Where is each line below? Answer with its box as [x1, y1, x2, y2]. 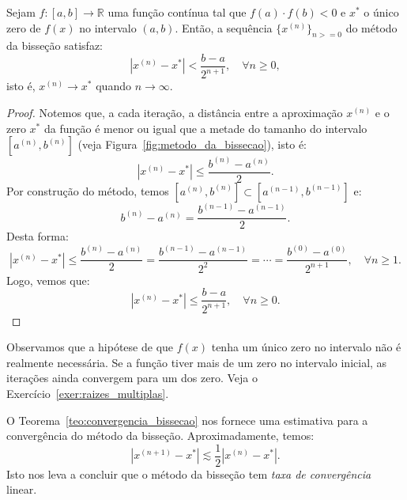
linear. [6, 481, 37, 498]
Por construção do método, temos [6, 182, 169, 199]
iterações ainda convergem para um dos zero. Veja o [6, 369, 258, 386]
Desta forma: [6, 228, 69, 244]
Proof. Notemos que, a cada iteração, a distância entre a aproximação [6, 104, 343, 120]
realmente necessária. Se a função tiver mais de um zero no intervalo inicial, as [6, 354, 387, 370]
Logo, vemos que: [6, 271, 90, 288]
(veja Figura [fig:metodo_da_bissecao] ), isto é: [77, 136, 307, 153]
